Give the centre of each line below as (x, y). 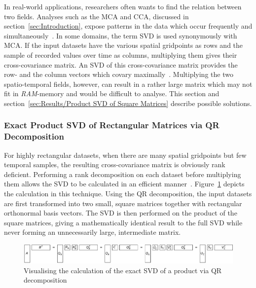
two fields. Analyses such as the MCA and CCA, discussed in (96, 16)
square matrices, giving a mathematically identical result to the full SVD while (123, 222)
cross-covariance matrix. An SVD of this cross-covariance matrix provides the (121, 64)
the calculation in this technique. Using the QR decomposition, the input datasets (128, 194)
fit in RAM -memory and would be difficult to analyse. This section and (112, 93)
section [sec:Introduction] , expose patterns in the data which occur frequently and (128, 26)
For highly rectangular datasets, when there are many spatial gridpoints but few (125, 155)
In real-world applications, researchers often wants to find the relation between (123, 6)
